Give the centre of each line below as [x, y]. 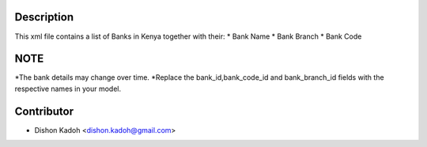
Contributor [44, 111]
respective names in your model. [68, 89]
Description [44, 17]
